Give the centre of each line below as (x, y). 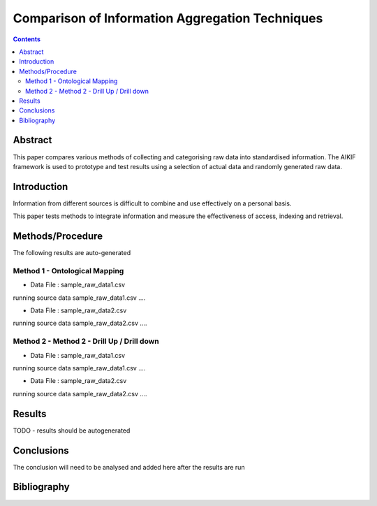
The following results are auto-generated (72, 253)
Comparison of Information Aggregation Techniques (168, 18)
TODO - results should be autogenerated (72, 431)
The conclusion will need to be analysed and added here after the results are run (129, 467)
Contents (27, 39)
